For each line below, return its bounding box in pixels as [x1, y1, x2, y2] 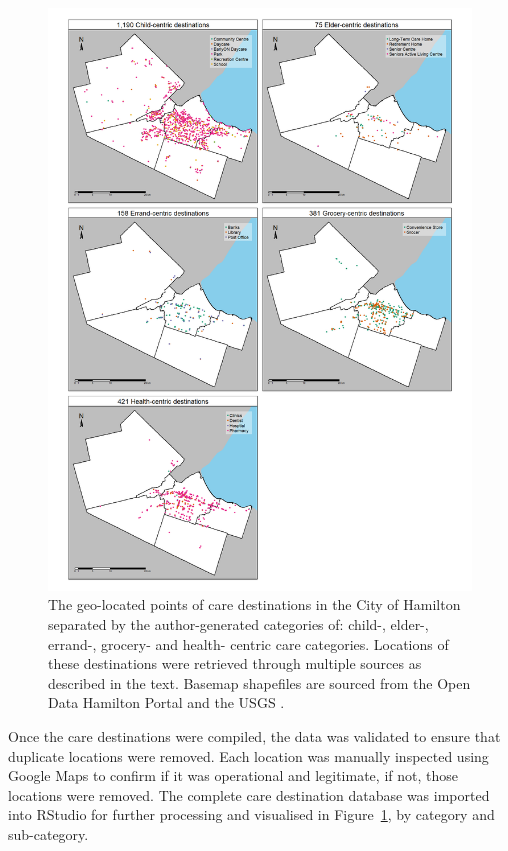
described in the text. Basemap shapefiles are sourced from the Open [48, 672, 471, 693]
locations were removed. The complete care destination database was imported [8, 784, 490, 805]
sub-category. [8, 823, 89, 844]
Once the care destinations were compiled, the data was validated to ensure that [8, 725, 501, 746]
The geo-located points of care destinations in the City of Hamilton [48, 594, 461, 615]
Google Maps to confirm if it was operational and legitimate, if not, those [8, 765, 458, 786]
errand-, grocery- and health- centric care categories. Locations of [48, 633, 449, 654]
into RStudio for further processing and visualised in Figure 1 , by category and [8, 804, 495, 825]
